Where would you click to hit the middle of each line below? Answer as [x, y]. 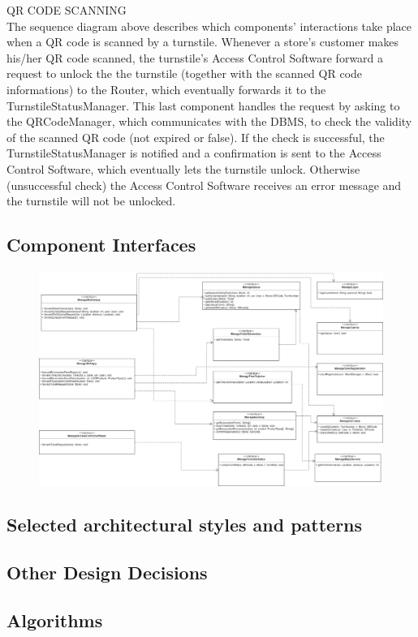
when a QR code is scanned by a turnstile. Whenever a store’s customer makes [203, 42]
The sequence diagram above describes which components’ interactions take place [209, 26]
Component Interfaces [101, 245]
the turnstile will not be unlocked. [91, 201]
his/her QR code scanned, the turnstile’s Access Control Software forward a [195, 57]
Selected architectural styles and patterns [185, 525]
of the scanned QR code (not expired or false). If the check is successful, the [196, 137]
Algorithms [55, 620]
